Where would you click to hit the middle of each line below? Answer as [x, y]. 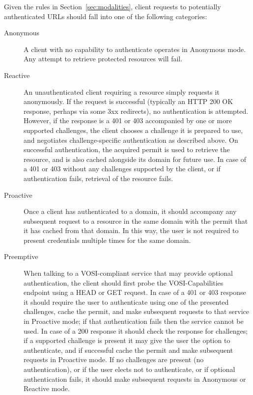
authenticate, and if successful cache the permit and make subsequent [128, 350]
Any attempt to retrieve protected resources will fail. [103, 59]
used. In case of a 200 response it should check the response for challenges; [136, 330]
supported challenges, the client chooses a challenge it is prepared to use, [133, 130]
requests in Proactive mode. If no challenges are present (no [114, 359]
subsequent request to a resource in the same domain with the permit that [136, 221]
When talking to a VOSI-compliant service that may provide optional [128, 273]
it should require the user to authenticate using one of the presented [126, 302]
